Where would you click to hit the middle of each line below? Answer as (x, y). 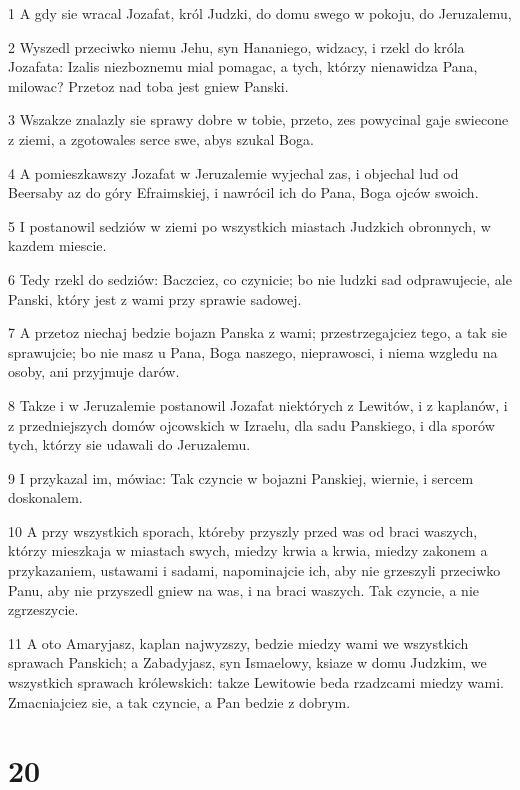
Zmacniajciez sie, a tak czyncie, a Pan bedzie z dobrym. (179, 701)
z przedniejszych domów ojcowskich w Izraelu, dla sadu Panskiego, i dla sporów (251, 424)
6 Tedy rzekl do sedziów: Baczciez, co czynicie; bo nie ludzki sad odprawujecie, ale (260, 278)
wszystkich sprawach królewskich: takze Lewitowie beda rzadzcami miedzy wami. (256, 682)
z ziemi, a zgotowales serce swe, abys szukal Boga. (161, 138)
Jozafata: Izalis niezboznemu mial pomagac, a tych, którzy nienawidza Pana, (243, 66)
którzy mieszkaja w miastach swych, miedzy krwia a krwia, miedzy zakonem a (248, 550)
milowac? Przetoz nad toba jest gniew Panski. (148, 85)
